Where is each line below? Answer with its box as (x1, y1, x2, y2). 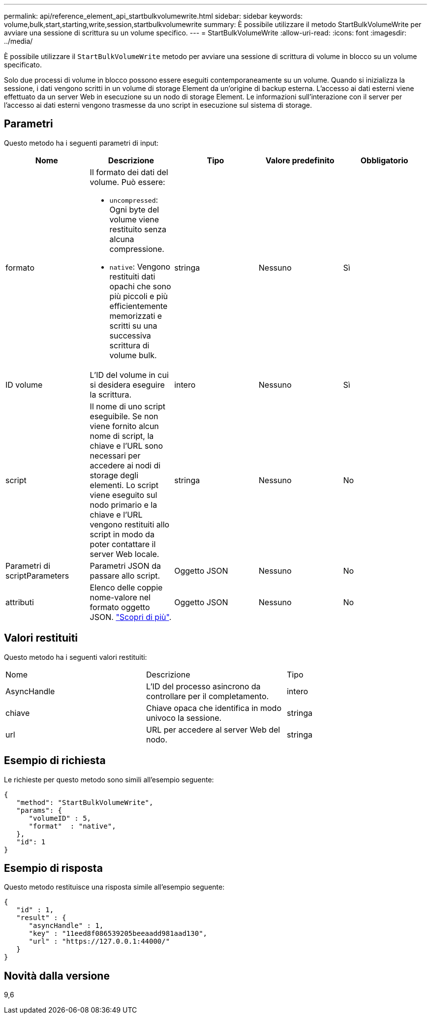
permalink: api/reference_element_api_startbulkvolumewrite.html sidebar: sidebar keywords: (4, 12, 303, 20)
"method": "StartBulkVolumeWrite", (16, 798, 154, 806)
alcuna (109, 234, 134, 244)
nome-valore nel (90, 592, 151, 602)
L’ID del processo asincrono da (146, 681, 261, 691)
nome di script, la (90, 431, 154, 441)
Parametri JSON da (90, 560, 161, 571)
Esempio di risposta (4, 862, 103, 874)
